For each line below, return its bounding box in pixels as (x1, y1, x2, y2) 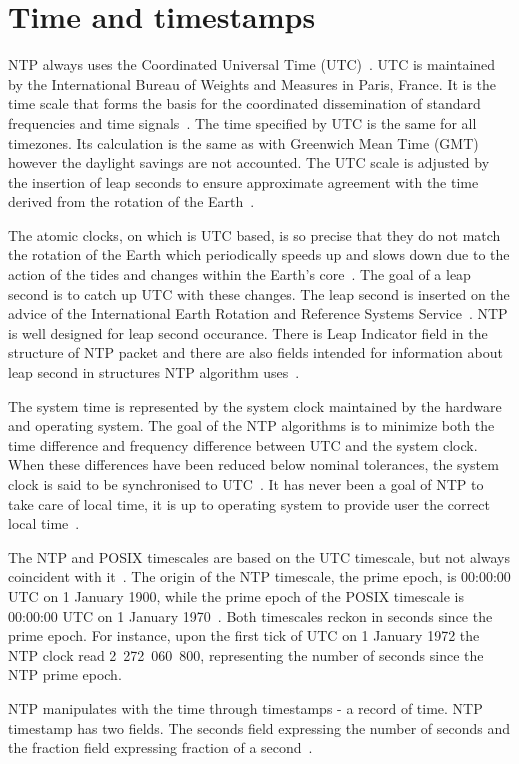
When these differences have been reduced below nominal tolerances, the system (8, 454, 499, 475)
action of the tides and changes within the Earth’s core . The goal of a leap (8, 264, 471, 285)
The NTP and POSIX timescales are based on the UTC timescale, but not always (8, 546, 511, 567)
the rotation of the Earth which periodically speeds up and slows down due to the (8, 244, 510, 265)
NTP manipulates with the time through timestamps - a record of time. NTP (8, 697, 483, 718)
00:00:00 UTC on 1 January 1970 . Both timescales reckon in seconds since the (8, 605, 493, 626)
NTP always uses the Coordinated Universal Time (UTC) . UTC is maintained (8, 54, 496, 75)
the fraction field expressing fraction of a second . (8, 737, 313, 758)
